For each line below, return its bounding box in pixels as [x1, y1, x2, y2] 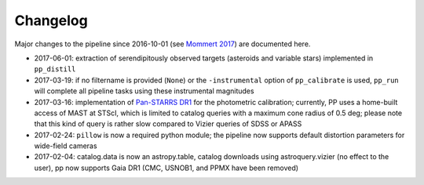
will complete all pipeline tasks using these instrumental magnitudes [34, 86, 254, 96]
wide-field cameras [34, 141, 97, 151]
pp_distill [34, 65, 76, 74]
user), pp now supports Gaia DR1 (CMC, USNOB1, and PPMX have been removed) [34, 163, 298, 172]
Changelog [14, 12, 88, 29]
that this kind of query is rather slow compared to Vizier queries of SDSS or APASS [34, 119, 302, 129]
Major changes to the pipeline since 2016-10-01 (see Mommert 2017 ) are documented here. [14, 39, 311, 49]
